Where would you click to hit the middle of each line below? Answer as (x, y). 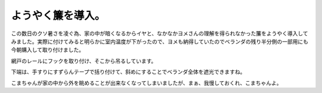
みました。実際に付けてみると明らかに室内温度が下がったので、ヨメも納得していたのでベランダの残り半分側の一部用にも (160, 41)
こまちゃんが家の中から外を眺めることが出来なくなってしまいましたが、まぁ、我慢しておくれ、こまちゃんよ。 (147, 83)
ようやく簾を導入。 (58, 15)
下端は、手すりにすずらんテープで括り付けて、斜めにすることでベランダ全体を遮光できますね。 (128, 72)
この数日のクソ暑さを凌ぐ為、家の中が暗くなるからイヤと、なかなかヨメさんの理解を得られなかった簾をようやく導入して (160, 33)
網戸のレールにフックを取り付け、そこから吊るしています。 (84, 61)
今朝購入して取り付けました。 (48, 50)
